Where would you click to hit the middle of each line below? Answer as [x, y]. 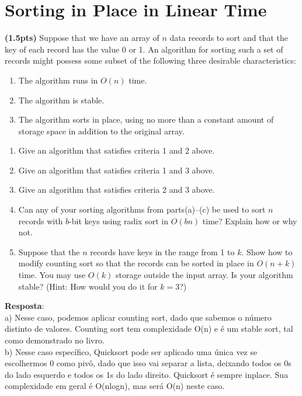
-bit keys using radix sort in [119, 220]
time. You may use [52, 275]
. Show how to [267, 251]
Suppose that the [49, 251]
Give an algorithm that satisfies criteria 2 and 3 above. [117, 190]
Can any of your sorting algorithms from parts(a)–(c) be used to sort [142, 209]
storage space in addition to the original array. [101, 131]
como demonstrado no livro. [55, 340]
